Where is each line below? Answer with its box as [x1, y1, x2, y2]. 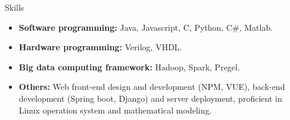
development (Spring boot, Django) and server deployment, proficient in [18, 92, 282, 104]
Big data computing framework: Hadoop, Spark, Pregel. [18, 60, 240, 73]
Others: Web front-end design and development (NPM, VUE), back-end [18, 80, 285, 93]
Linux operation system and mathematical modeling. [18, 103, 212, 116]
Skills [5, 1, 24, 13]
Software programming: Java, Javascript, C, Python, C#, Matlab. [18, 21, 273, 33]
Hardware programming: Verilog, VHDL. [18, 41, 182, 53]
